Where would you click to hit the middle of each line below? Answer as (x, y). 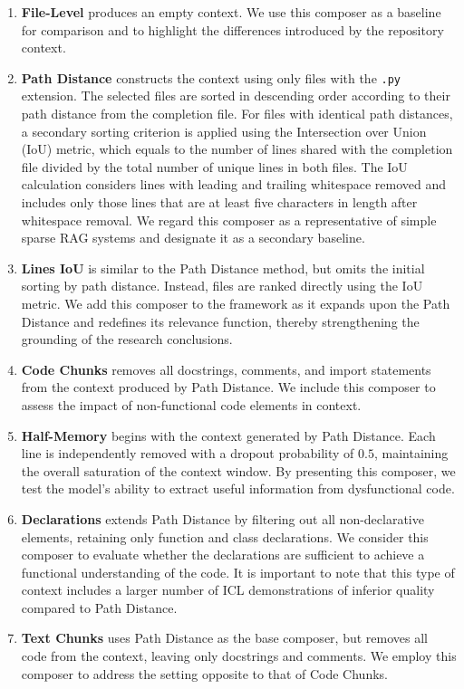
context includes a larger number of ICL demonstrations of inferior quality (228, 590)
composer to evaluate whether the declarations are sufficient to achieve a (223, 555)
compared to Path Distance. (99, 607)
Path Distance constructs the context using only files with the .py (211, 77)
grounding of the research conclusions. (127, 339)
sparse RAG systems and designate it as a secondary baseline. (193, 238)
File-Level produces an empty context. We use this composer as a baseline (231, 12)
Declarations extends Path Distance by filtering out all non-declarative (222, 518)
